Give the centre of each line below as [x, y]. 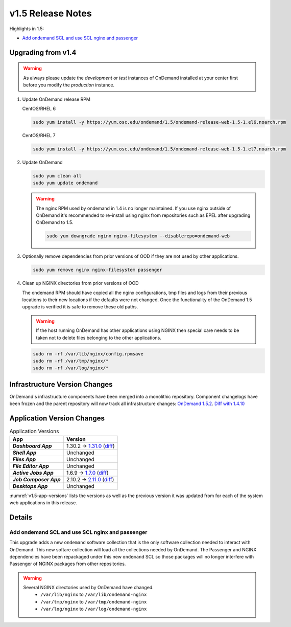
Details [21, 517]
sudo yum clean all [57, 176]
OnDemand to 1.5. [55, 222]
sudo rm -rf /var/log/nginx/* [71, 368]
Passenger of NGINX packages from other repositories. [68, 564]
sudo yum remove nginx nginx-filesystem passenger [98, 270]
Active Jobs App [33, 473]
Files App [24, 459]
